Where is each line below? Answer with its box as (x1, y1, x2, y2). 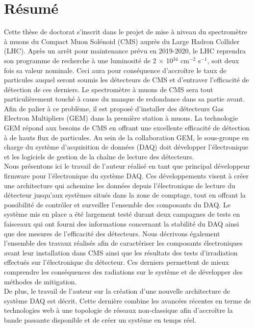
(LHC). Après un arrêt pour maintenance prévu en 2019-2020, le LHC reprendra (4, 46, 246, 56)
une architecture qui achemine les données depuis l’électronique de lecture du (4, 180, 235, 190)
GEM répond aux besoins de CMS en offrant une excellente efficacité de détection (4, 123, 250, 133)
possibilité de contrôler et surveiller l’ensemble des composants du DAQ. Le (4, 199, 230, 209)
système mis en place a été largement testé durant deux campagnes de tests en (4, 209, 240, 219)
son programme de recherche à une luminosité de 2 (4, 55, 156, 65)
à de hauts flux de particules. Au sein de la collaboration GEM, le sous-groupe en (4, 132, 249, 142)
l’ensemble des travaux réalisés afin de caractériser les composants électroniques (4, 238, 243, 248)
